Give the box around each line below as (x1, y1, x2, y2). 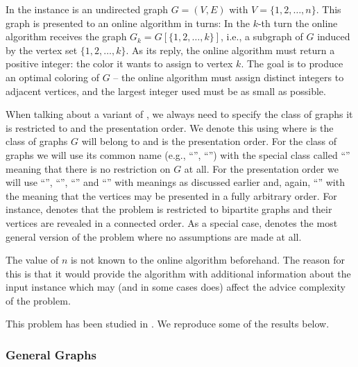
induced (317, 29, 350, 44)
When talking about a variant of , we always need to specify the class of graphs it (6, 107, 353, 121)
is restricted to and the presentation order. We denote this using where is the (6, 120, 334, 135)
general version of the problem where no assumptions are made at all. (6, 229, 302, 244)
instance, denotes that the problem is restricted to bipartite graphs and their (6, 202, 332, 216)
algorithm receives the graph (6, 29, 127, 44)
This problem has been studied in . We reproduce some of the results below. (6, 316, 330, 331)
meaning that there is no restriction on (6, 161, 171, 176)
